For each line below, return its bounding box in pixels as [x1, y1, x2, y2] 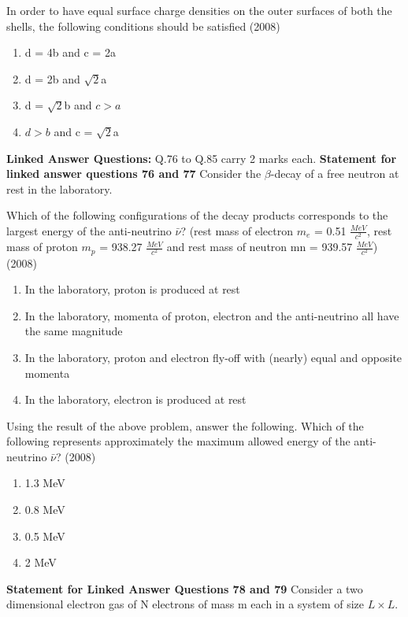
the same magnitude [24, 323, 123, 339]
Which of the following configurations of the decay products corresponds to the [6, 207, 388, 224]
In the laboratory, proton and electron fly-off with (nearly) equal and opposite [24, 349, 402, 365]
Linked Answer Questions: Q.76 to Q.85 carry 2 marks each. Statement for [6, 150, 397, 166]
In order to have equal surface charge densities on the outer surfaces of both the [6, 2, 392, 18]
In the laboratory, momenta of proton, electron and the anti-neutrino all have [24, 307, 399, 323]
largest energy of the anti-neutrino [6, 222, 172, 238]
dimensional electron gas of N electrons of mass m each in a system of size [6, 596, 365, 612]
